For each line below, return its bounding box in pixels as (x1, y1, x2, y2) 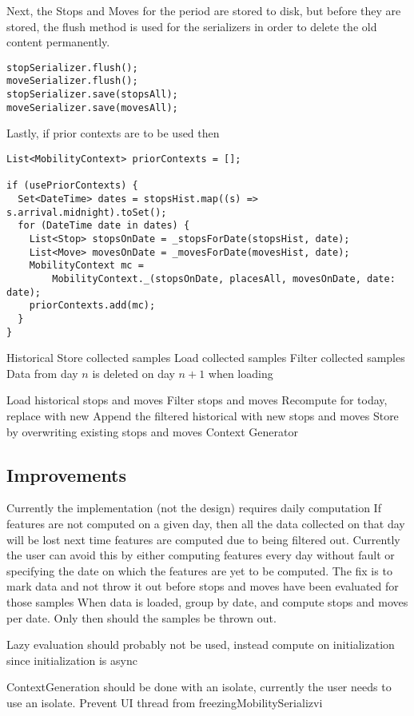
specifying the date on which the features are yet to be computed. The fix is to (6, 562, 392, 579)
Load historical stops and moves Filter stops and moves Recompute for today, (6, 392, 388, 408)
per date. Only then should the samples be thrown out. (6, 609, 277, 626)
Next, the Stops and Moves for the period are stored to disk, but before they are (6, 2, 401, 18)
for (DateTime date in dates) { (18, 220, 190, 232)
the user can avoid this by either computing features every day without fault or (6, 547, 395, 563)
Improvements (6, 462, 127, 487)
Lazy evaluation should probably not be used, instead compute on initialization (6, 636, 395, 653)
